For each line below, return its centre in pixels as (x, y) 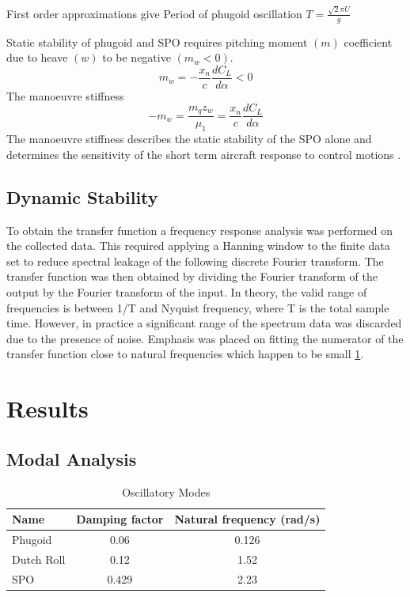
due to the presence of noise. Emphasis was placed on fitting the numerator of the (205, 338)
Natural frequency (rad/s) (247, 519)
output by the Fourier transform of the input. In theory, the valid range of (187, 292)
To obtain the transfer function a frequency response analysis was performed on (199, 230)
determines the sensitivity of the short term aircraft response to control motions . (204, 154)
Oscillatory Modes (166, 491)
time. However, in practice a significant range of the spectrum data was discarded (204, 323)
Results (47, 408)
